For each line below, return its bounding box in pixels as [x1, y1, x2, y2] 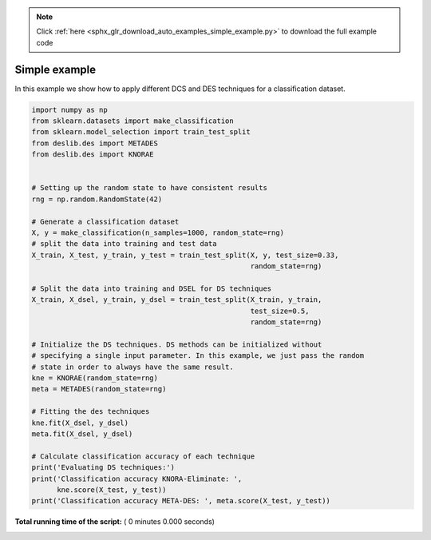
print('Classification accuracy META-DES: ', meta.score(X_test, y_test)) [31, 496, 331, 506]
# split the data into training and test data [31, 240, 217, 248]
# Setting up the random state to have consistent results [31, 184, 267, 193]
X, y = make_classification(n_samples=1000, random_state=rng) [31, 228, 285, 237]
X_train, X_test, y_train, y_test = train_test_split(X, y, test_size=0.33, [31, 250, 339, 260]
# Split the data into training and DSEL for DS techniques [31, 284, 272, 293]
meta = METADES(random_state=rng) [31, 384, 167, 394]
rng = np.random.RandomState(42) [31, 194, 163, 204]
